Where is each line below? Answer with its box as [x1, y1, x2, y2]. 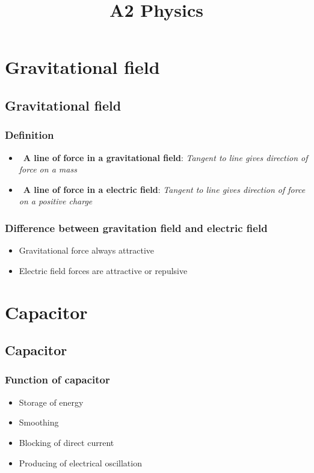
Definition [5, 127, 54, 142]
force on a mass [19, 163, 77, 175]
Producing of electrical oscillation [19, 456, 142, 469]
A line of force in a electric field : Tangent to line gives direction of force [23, 183, 306, 195]
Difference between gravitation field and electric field [5, 220, 268, 235]
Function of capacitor [5, 372, 110, 387]
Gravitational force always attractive [19, 244, 155, 257]
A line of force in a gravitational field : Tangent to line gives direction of [23, 151, 308, 163]
